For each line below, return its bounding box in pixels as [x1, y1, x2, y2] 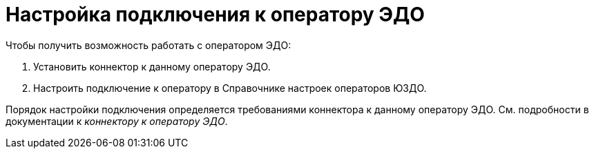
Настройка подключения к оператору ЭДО [6, 3, 425, 26]
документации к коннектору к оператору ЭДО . [6, 115, 228, 127]
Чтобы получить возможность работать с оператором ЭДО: [6, 39, 291, 51]
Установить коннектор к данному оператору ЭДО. [33, 60, 271, 73]
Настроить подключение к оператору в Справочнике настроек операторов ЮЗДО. [33, 81, 427, 94]
